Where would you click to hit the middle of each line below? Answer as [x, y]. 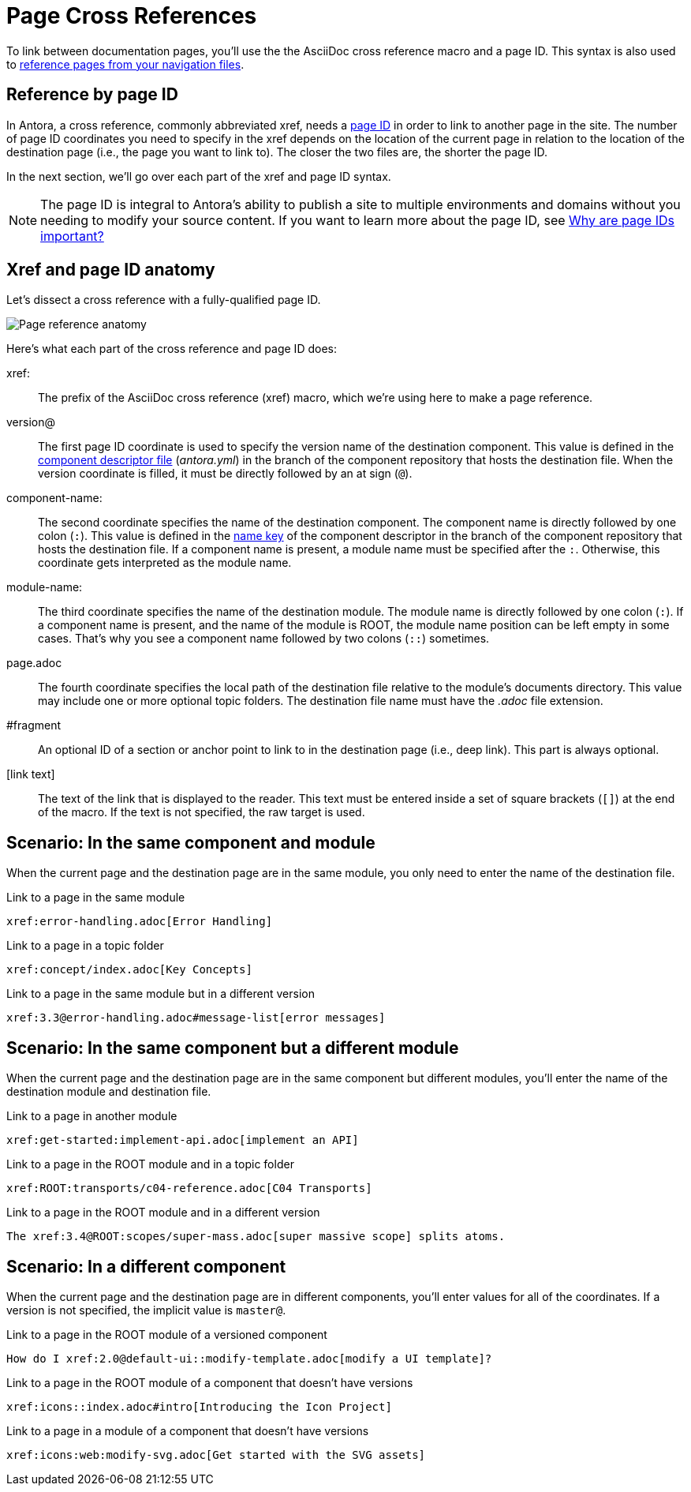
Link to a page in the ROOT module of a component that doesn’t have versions [210, 1382]
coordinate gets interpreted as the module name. [165, 563]
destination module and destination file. [109, 1092]
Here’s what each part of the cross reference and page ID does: [172, 349]
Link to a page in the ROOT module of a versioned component [167, 1334]
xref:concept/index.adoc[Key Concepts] [129, 970]
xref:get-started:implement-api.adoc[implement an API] [183, 1140]
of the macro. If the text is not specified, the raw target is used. [202, 812]
